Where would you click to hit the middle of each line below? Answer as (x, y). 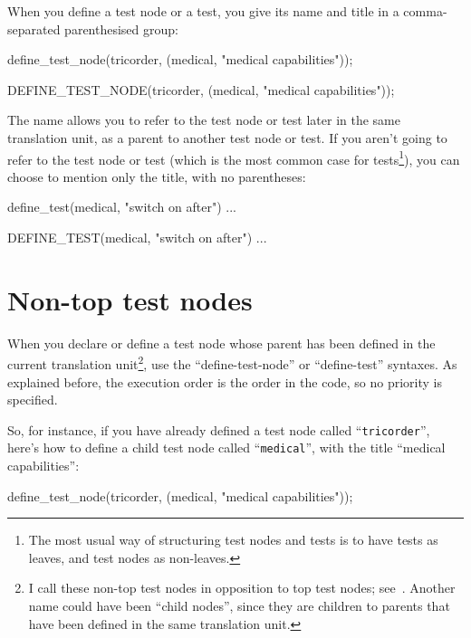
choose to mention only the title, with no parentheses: (157, 176)
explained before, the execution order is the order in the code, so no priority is (225, 381)
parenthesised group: (121, 29)
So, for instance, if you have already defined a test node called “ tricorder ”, (219, 429)
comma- (425, 11)
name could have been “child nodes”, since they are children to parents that (239, 606)
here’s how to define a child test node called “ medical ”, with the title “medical (226, 448)
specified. (33, 400)
